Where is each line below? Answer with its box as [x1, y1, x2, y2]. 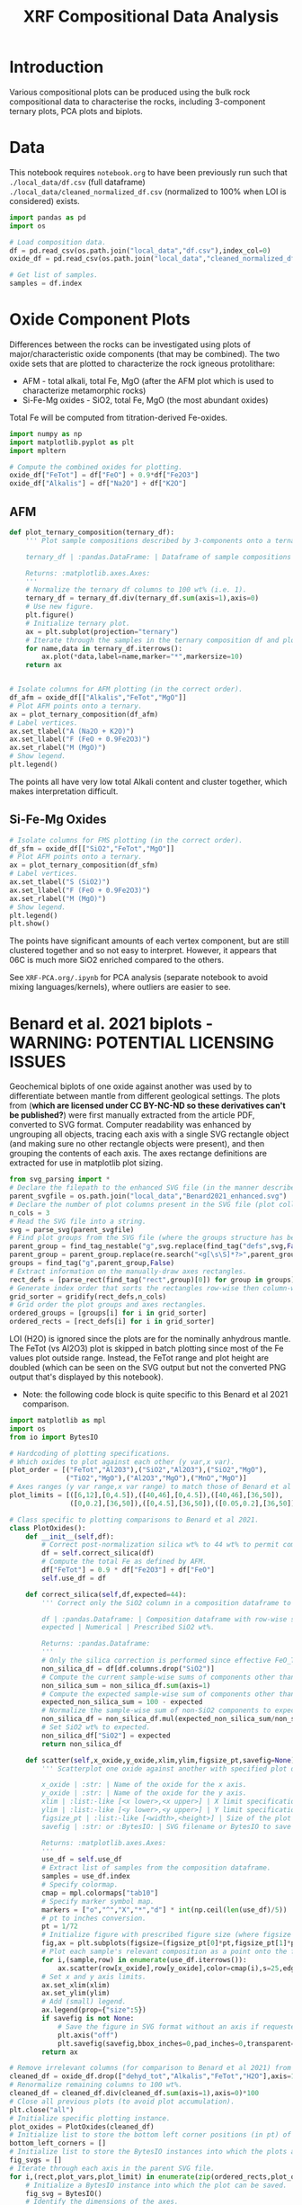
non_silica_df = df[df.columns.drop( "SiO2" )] [41, 1664, 216, 1674]
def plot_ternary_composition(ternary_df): [9, 528, 175, 537]
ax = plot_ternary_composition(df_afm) [9, 710, 159, 719]
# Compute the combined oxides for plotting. [9, 462, 182, 471]
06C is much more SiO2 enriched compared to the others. [9, 955, 225, 966]
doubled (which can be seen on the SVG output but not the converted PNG [9, 1362, 287, 1372]
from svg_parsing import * [9, 1175, 111, 1184]
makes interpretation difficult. [9, 785, 119, 797]
